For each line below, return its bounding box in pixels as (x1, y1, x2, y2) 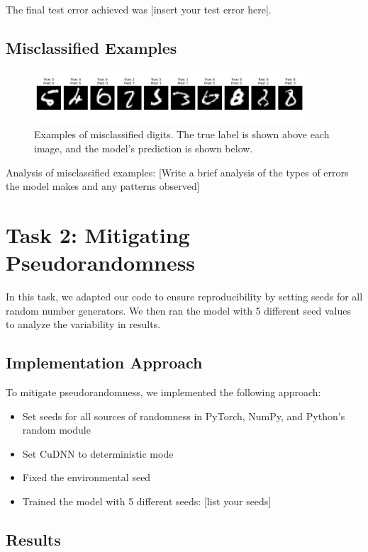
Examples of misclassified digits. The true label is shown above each (34, 127, 330, 142)
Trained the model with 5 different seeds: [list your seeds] (22, 494, 272, 509)
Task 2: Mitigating (6, 220, 190, 249)
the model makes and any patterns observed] (6, 179, 200, 193)
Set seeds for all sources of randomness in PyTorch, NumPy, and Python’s (22, 408, 345, 423)
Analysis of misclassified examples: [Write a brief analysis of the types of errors (6, 164, 349, 179)
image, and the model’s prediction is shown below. (34, 141, 253, 155)
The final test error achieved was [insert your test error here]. (6, 2, 272, 16)
